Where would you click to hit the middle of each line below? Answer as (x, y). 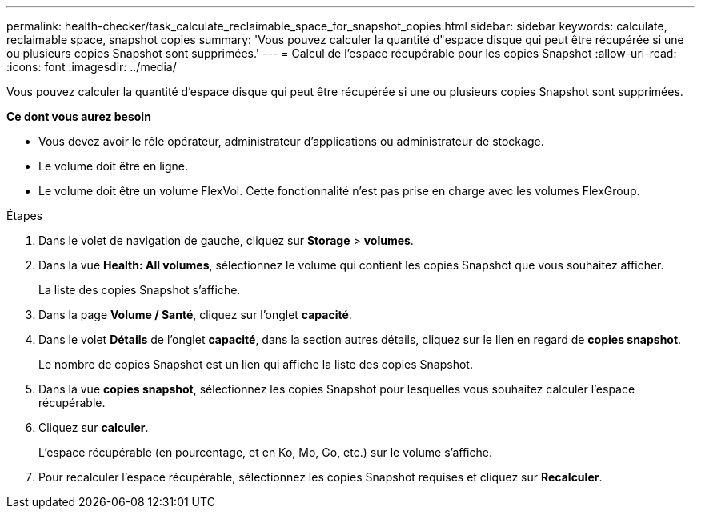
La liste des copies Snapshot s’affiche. (140, 290)
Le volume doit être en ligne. (113, 166)
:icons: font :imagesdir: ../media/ (92, 67)
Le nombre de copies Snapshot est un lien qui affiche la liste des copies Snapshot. (256, 364)
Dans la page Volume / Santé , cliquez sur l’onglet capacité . (195, 315)
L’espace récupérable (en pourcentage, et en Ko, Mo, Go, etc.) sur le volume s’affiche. (265, 452)
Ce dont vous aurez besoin (79, 116)
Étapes (25, 216)
